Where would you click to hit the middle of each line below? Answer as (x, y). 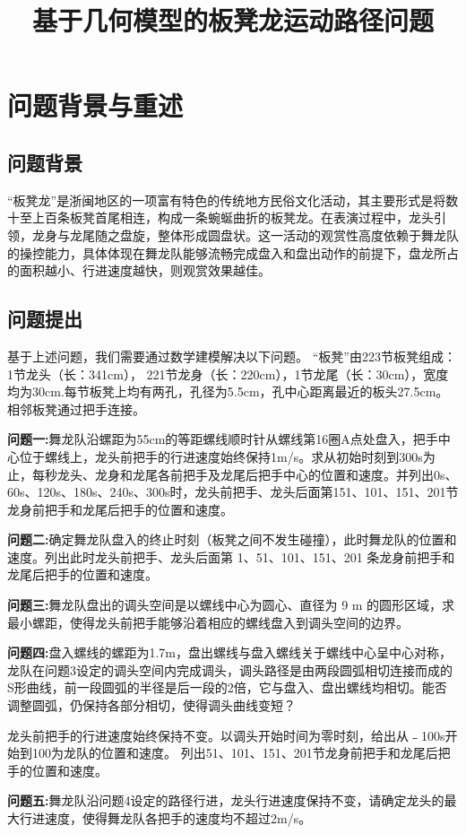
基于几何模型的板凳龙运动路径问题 (233, 20)
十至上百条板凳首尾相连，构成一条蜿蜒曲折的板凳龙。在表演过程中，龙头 (220, 217)
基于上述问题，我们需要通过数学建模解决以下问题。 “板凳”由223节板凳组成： (232, 356)
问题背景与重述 (95, 105)
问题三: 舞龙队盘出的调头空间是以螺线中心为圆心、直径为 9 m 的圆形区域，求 (231, 605)
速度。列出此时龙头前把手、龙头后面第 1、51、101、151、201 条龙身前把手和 (231, 556)
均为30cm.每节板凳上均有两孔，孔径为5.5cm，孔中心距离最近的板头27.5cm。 (228, 391)
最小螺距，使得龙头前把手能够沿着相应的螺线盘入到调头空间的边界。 (208, 622)
